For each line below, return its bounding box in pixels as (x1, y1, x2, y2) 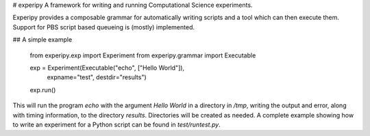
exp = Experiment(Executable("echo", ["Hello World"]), (29, 64, 185, 72)
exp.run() (29, 85, 56, 94)
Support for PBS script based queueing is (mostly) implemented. (12, 23, 195, 31)
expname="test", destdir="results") (47, 73, 147, 81)
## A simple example (12, 36, 73, 44)
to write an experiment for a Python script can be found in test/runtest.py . (12, 120, 221, 128)
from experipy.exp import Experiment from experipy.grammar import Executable (29, 51, 256, 59)
